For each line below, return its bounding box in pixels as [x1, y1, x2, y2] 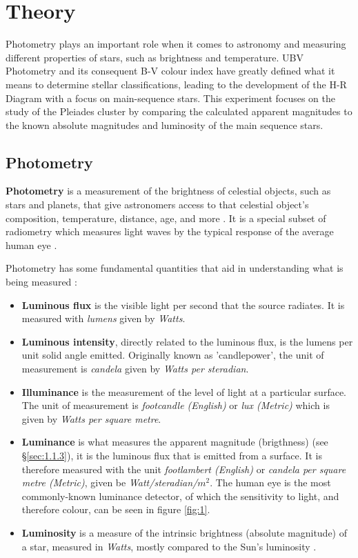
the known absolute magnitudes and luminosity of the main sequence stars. [6, 117, 324, 132]
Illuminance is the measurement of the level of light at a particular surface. [21, 384, 347, 399]
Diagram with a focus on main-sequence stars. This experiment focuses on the [6, 90, 335, 105]
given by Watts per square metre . [21, 411, 161, 426]
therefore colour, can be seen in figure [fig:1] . [21, 502, 210, 517]
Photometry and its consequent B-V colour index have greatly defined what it [6, 63, 335, 78]
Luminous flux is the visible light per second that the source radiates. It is [21, 297, 345, 312]
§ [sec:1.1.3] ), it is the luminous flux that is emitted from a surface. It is [21, 448, 322, 462]
